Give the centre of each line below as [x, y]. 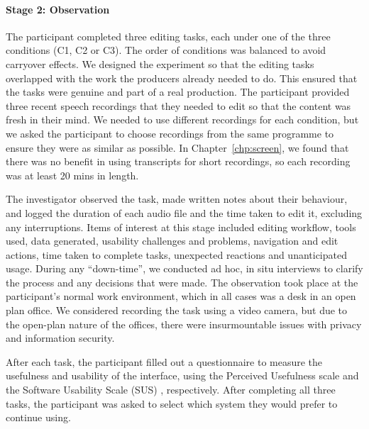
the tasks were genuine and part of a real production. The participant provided [178, 92]
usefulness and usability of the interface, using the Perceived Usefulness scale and [182, 375]
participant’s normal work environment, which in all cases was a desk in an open [181, 296]
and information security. [60, 338]
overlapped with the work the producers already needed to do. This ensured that [182, 78]
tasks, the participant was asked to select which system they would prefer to [172, 403]
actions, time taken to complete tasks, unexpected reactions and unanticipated [176, 254]
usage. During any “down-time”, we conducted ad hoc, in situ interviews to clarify [184, 268]
